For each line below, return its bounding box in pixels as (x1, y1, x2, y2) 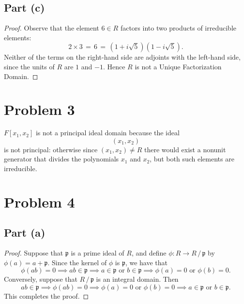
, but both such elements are (150, 154, 234, 164)
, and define (131, 248, 167, 258)
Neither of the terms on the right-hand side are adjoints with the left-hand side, (4, 52, 241, 62)
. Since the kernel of (47, 257, 107, 267)
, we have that (125, 257, 168, 267)
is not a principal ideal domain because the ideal (35, 128, 180, 138)
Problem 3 (4, 99, 75, 119)
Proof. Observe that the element (4, 23, 99, 33)
